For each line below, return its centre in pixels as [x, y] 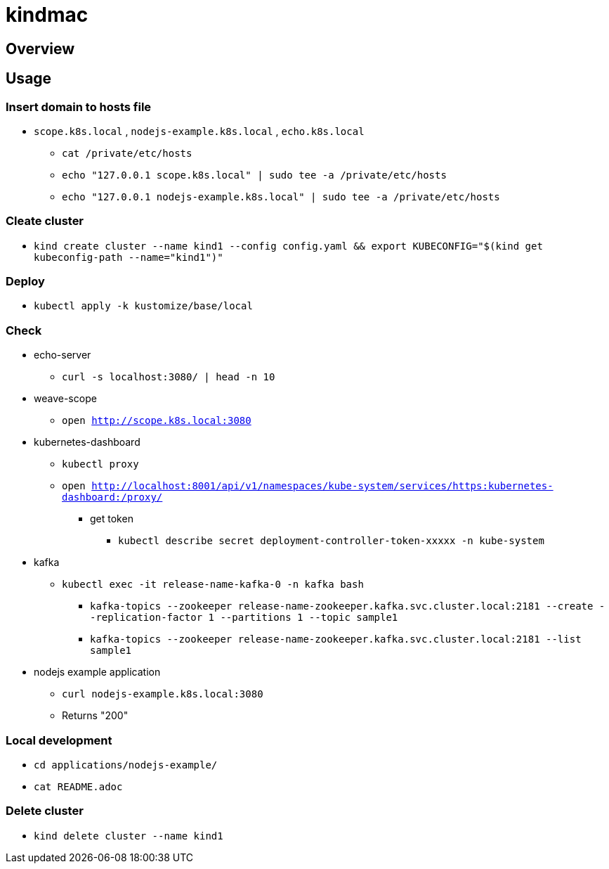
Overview [40, 49]
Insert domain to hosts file [79, 107]
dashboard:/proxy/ [112, 497]
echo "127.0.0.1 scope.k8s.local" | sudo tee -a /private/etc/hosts [254, 175]
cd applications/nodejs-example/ [126, 765]
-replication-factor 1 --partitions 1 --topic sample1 [244, 618]
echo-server [63, 355]
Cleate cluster [45, 221]
